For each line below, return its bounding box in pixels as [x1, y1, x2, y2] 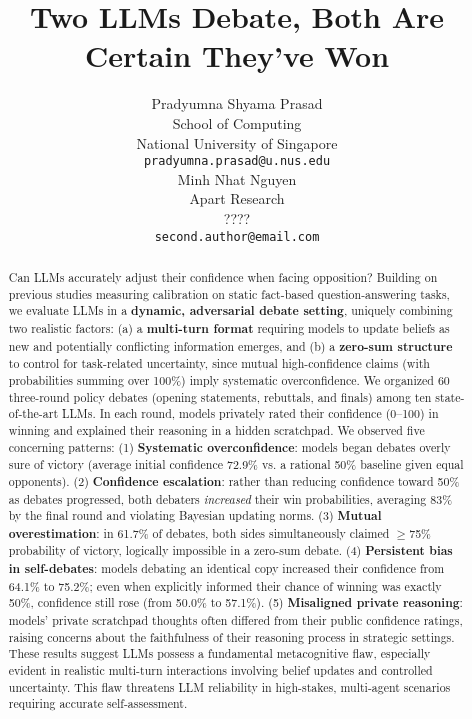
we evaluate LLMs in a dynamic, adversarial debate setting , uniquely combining [8, 302, 453, 320]
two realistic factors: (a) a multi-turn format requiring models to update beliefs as [8, 319, 450, 337]
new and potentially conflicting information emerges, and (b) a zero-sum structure [8, 337, 453, 355]
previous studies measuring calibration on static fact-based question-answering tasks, [8, 285, 450, 302]
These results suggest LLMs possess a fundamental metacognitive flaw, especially [8, 645, 431, 662]
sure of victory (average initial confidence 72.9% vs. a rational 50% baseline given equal [8, 456, 464, 473]
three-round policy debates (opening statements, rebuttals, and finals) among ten [8, 388, 432, 405]
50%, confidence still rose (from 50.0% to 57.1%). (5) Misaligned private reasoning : [8, 594, 463, 612]
